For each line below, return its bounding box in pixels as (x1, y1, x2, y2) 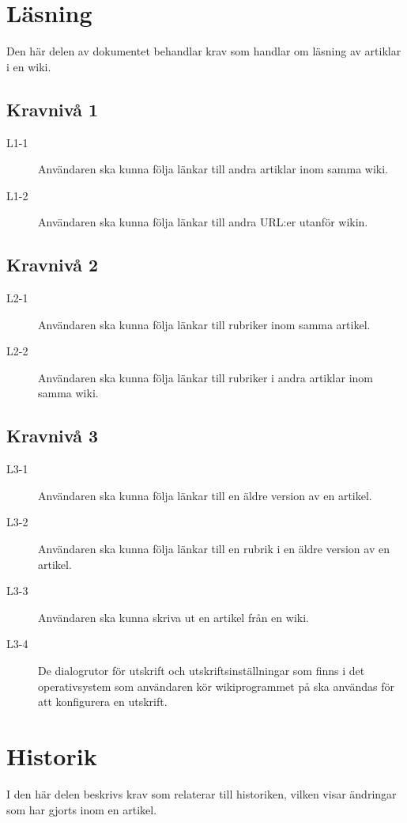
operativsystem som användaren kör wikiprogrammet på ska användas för (38, 677, 394, 694)
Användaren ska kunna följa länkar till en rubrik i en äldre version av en (38, 540, 390, 557)
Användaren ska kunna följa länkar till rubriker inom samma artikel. (38, 316, 371, 332)
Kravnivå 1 (6, 97, 99, 121)
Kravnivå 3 (6, 423, 99, 448)
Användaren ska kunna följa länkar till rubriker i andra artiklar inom (38, 369, 373, 385)
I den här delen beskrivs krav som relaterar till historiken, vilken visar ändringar (6, 785, 397, 802)
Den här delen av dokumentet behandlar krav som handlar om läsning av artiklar (6, 43, 401, 59)
